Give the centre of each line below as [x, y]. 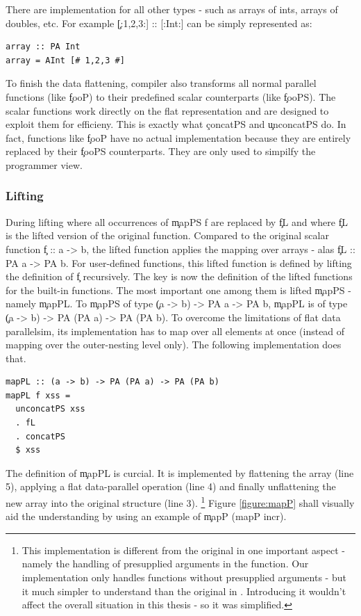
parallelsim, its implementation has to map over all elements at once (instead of [175, 331]
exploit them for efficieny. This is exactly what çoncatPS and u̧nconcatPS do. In [176, 124]
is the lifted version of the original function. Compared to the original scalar [167, 235]
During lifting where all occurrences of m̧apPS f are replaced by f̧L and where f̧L [177, 221]
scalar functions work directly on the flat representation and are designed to [167, 110]
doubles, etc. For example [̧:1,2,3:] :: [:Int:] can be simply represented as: [159, 23]
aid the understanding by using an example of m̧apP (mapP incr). [146, 516]
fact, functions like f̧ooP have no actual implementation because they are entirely [178, 137]
